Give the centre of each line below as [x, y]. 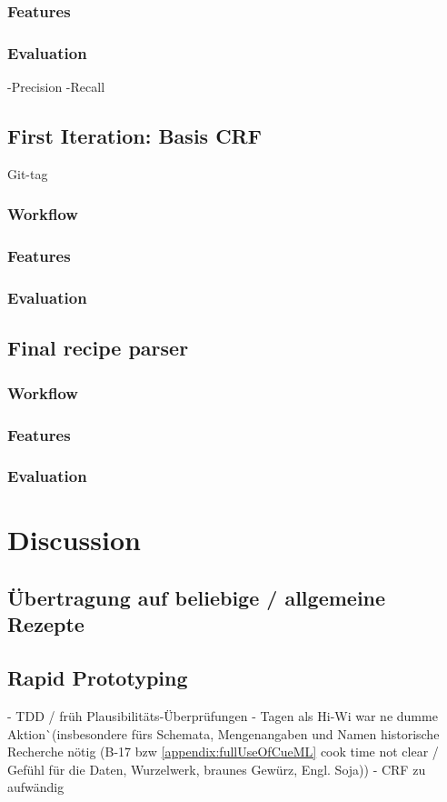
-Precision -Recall [56, 87]
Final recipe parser [98, 348]
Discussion [74, 540]
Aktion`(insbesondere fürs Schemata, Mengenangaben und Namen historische [223, 733]
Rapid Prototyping [98, 678]
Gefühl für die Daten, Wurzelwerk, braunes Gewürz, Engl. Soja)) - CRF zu [217, 769]
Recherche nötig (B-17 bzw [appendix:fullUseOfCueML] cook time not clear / [223, 752]
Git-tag [28, 173]
